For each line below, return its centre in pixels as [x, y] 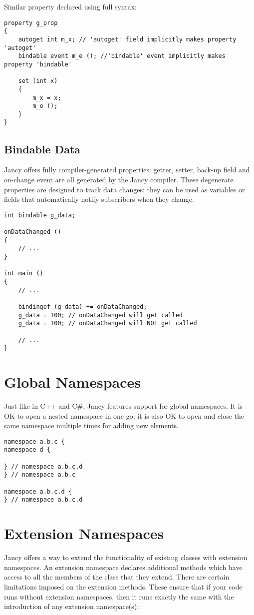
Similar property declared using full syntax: [70, 6]
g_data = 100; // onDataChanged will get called [100, 315]
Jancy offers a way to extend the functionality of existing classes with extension [126, 557]
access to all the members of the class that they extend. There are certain [117, 577]
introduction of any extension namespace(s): [72, 606]
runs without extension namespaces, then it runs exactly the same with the [119, 596]
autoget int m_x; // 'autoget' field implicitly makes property [127, 39]
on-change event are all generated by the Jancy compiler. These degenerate [119, 179]
